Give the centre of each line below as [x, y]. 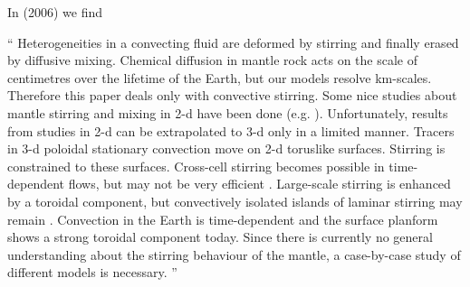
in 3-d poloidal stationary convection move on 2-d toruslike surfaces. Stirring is [226, 148]
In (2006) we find [55, 12]
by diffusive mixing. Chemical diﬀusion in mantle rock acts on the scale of [212, 60]
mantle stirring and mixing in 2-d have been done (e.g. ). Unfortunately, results [228, 112]
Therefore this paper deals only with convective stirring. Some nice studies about [232, 95]
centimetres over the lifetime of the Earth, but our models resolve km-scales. [220, 77]
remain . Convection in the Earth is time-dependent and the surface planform [223, 219]
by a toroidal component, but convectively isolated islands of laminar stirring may [235, 201]
